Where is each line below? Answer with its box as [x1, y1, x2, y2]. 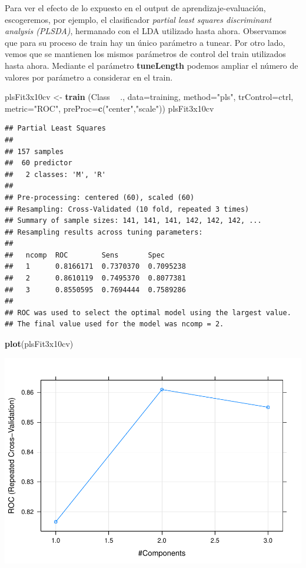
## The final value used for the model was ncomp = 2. [5, 320, 224, 329]
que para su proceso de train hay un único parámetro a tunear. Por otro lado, [5, 36, 285, 48]
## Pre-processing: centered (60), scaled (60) [5, 193, 195, 202]
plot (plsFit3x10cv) [5, 338, 74, 350]
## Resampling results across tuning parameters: [5, 228, 203, 236]
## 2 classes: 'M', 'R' [5, 170, 106, 179]
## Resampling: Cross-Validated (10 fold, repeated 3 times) [5, 205, 250, 213]
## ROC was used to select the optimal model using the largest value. [5, 308, 291, 317]
